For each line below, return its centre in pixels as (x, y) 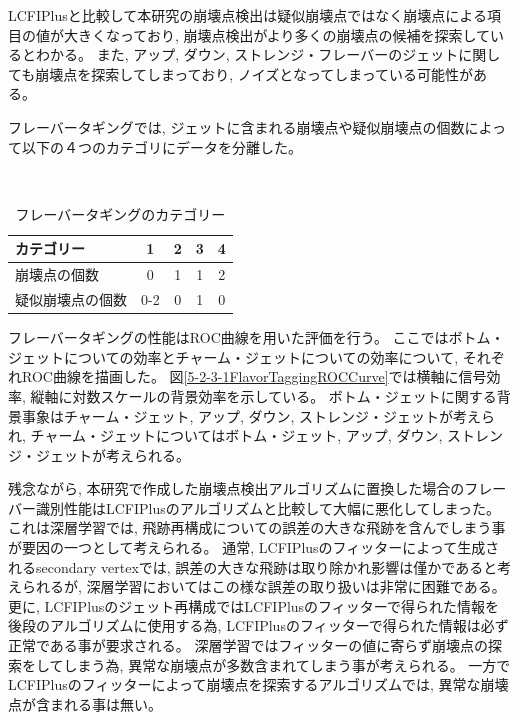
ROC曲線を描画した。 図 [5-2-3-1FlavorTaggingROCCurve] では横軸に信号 (254, 376)
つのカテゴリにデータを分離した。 (190, 146)
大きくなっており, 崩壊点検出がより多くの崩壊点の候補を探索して (277, 34)
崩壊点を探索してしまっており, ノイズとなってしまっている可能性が (254, 73)
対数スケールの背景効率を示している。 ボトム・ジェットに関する (284, 395)
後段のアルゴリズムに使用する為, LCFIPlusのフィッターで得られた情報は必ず (258, 625)
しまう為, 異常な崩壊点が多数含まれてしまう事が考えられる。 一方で (287, 664)
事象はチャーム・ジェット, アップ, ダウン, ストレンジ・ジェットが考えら (258, 415)
